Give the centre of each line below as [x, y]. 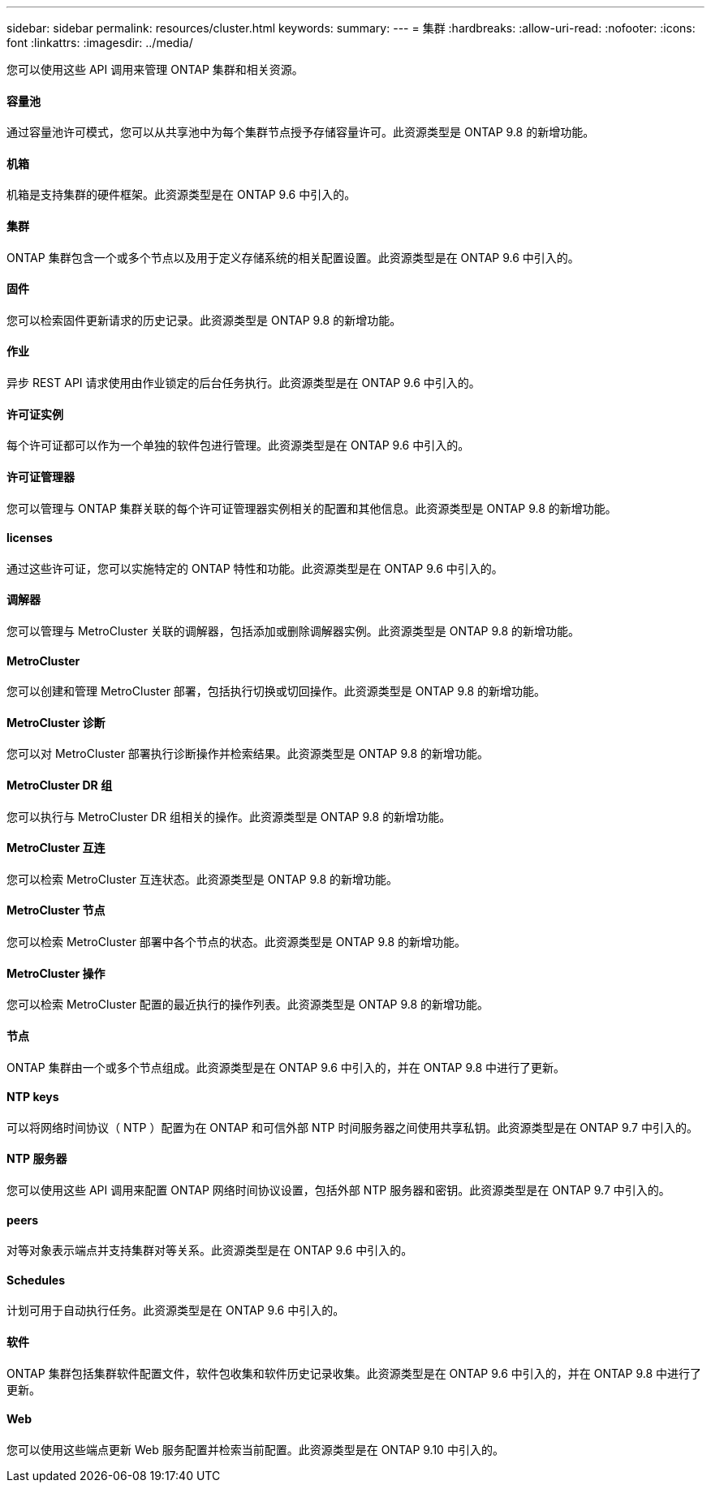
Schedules [36, 1280]
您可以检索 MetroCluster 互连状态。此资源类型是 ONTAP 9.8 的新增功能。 [203, 879]
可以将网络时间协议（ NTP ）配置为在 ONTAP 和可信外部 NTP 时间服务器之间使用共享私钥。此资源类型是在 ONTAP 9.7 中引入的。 [352, 1127]
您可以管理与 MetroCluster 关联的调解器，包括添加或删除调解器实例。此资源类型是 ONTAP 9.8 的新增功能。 [293, 630]
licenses [30, 538]
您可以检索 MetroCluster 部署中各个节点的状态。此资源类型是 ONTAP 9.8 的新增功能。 [237, 942]
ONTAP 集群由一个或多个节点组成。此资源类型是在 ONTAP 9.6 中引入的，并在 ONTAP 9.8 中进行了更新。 [286, 1067]
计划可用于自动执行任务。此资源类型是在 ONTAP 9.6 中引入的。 [176, 1310]
